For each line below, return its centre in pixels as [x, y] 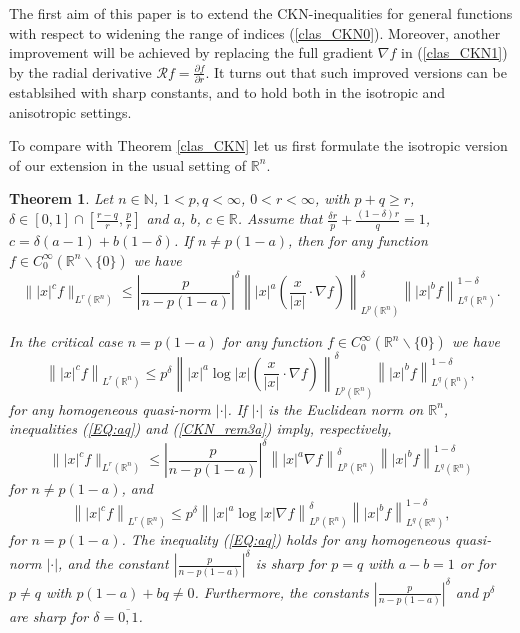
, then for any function [358, 240]
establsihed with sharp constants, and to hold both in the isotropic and [227, 92]
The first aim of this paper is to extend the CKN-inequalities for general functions [261, 13]
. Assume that [280, 218]
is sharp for [291, 563]
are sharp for [49, 615]
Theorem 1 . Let [61, 198]
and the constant [118, 563]
